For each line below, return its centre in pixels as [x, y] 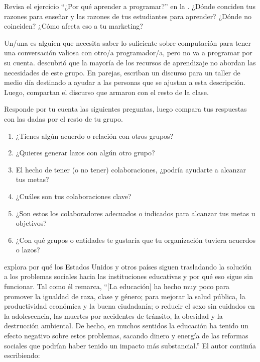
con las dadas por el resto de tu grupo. [63, 118]
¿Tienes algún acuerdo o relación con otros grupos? [95, 135]
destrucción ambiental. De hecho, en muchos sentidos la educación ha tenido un [126, 326]
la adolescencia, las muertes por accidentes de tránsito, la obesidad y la [113, 315]
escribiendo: [22, 355]
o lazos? [28, 250]
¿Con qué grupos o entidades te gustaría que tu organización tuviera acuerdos [136, 240]
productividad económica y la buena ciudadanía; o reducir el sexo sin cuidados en [129, 306]
